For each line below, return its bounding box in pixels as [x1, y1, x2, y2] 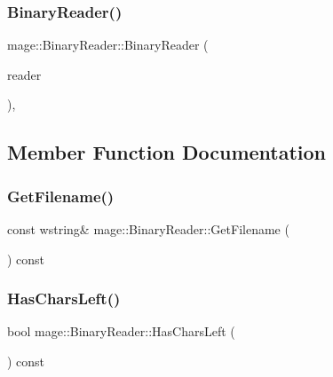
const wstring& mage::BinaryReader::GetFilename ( [7, 220, 289, 238]
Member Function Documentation [7, 138, 327, 166]
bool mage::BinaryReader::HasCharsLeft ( [7, 322, 235, 341]
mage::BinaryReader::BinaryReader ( [7, 35, 209, 54]
